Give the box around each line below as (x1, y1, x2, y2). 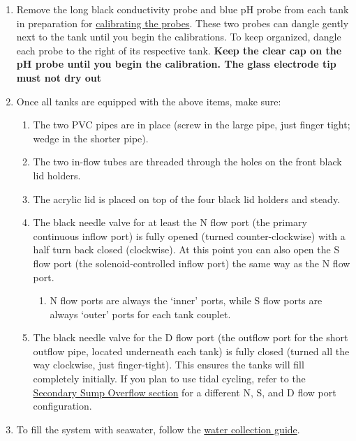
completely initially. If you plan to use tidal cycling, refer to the (33, 371, 306, 386)
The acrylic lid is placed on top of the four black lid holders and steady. (33, 191, 341, 206)
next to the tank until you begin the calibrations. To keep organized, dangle (16, 29, 341, 44)
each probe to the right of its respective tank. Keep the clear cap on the (16, 43, 342, 57)
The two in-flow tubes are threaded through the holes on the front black (33, 154, 342, 169)
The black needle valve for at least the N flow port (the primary (33, 215, 307, 230)
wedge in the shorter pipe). (33, 130, 149, 145)
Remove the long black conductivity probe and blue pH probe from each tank (16, 2, 349, 16)
